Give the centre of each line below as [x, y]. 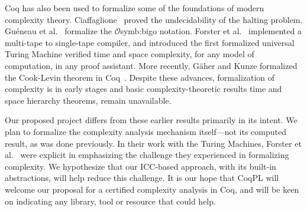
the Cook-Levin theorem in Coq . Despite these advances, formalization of [140, 77]
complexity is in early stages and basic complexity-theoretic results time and [143, 89]
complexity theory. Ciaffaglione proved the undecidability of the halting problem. [154, 19]
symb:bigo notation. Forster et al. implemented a [211, 31]
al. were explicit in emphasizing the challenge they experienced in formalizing [147, 155]
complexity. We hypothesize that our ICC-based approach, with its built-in [140, 166]
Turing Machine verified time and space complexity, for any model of [130, 54]
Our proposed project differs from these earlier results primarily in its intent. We [151, 120]
